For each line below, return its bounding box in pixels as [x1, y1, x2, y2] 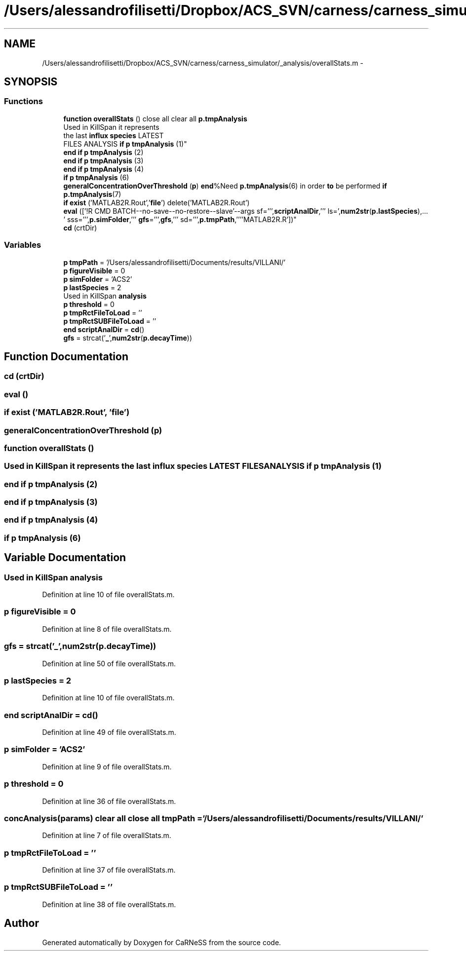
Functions [4, 96, 43, 107]
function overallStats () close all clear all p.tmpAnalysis [63, 114, 247, 123]
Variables [4, 240, 41, 250]
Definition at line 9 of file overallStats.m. [42, 762, 172, 771]
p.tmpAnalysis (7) [63, 190, 121, 198]
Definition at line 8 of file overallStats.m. [42, 624, 172, 633]
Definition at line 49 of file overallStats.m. [42, 728, 176, 736]
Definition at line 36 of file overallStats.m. [42, 797, 176, 805]
